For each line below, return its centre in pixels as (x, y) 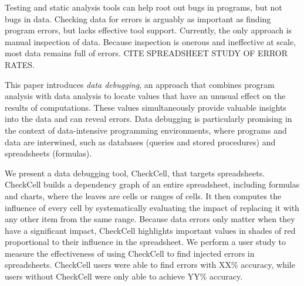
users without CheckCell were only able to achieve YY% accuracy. (124, 276)
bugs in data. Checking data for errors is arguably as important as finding (138, 18)
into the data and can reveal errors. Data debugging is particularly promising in (148, 119)
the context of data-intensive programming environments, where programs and (146, 130)
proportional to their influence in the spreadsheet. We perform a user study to (145, 242)
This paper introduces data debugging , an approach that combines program (140, 84)
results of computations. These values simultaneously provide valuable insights (146, 107)
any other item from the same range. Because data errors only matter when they (150, 219)
